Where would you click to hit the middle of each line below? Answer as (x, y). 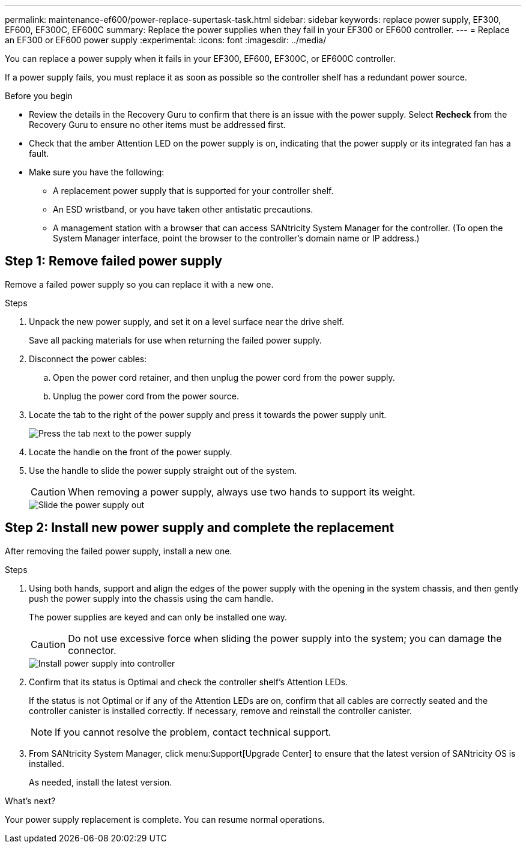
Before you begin (39, 96)
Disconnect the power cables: (88, 359)
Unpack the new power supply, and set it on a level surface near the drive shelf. (186, 321)
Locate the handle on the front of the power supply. (131, 452)
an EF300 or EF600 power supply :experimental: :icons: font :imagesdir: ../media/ (166, 40)
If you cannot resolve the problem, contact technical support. (193, 732)
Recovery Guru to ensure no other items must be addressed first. (157, 125)
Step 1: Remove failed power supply (113, 261)
